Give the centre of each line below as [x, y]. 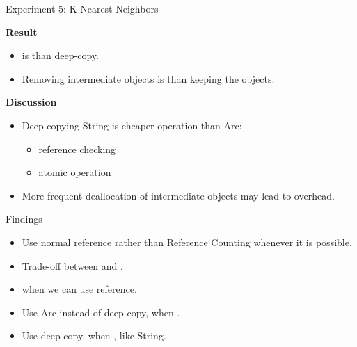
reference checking [77, 148]
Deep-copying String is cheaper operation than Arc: [132, 125]
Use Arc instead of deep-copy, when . [101, 312]
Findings [24, 219]
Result [22, 32]
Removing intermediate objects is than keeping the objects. [148, 78]
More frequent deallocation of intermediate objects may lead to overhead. [178, 195]
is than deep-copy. [60, 55]
